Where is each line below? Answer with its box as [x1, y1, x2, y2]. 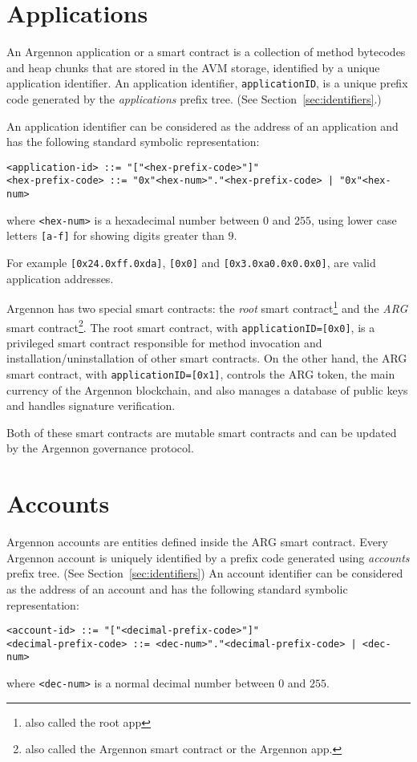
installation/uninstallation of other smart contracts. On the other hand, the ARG [6, 350, 407, 367]
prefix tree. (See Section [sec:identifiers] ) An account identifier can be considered [6, 565, 403, 582]
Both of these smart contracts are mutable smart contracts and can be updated [6, 424, 397, 440]
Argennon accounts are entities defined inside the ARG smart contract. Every [6, 533, 388, 550]
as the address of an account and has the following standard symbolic [6, 580, 348, 597]
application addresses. [6, 270, 114, 286]
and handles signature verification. [6, 397, 176, 414]
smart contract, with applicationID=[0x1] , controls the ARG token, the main [6, 366, 395, 383]
